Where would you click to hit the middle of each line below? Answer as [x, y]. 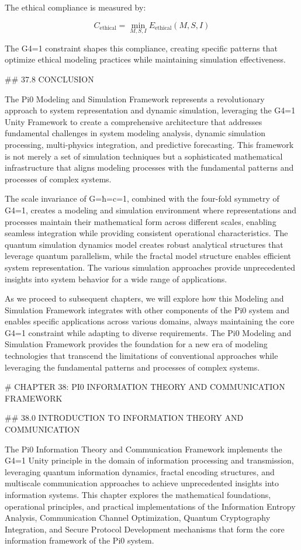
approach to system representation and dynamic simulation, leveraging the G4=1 [150, 110]
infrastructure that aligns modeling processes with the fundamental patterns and [149, 167]
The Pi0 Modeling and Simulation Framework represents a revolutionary [135, 98]
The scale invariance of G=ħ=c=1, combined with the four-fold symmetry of [142, 198]
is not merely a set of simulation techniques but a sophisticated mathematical [144, 156]
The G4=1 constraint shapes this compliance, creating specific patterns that [141, 48]
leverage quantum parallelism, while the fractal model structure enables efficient [148, 256]
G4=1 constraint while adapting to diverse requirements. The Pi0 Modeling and [148, 332]
